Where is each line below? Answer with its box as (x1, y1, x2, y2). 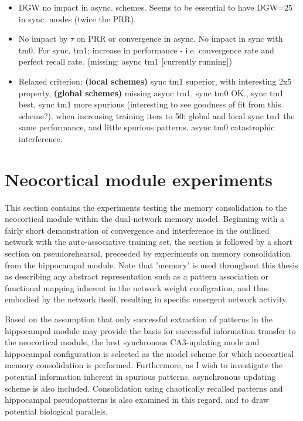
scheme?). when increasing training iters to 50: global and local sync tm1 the (18, 109, 295, 122)
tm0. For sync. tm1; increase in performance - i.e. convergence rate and (18, 43, 274, 56)
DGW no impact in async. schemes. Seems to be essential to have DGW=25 (18, 1, 293, 13)
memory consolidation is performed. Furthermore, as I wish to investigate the (5, 359, 283, 371)
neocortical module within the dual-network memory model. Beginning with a (5, 213, 285, 225)
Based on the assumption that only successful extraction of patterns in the (5, 313, 273, 325)
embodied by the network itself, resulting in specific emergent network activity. (5, 293, 288, 305)
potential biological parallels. (5, 405, 108, 417)
